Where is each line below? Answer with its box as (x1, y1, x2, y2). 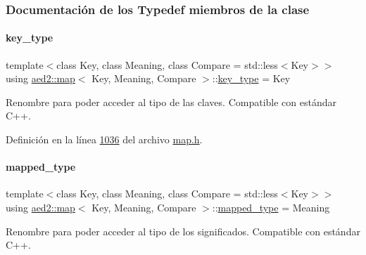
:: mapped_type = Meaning (212, 200, 330, 214)
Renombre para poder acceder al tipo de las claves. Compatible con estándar (6, 94, 336, 109)
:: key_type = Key (212, 71, 291, 86)
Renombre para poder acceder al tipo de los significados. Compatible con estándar (6, 223, 360, 238)
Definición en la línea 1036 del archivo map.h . (6, 132, 203, 147)
